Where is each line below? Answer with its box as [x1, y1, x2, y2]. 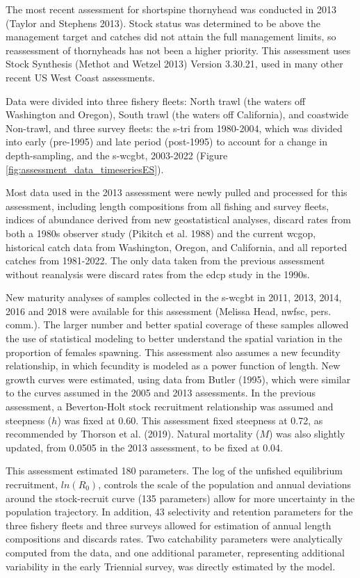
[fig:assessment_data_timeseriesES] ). [6, 161, 164, 176]
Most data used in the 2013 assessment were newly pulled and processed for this [6, 185, 347, 200]
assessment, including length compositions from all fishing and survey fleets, [6, 198, 329, 213]
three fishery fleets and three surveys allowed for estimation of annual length [6, 517, 332, 532]
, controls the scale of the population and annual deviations [98, 477, 352, 491]
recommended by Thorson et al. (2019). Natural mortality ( [6, 426, 260, 441]
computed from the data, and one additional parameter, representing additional [6, 545, 345, 559]
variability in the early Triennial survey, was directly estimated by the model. [6, 559, 336, 573]
